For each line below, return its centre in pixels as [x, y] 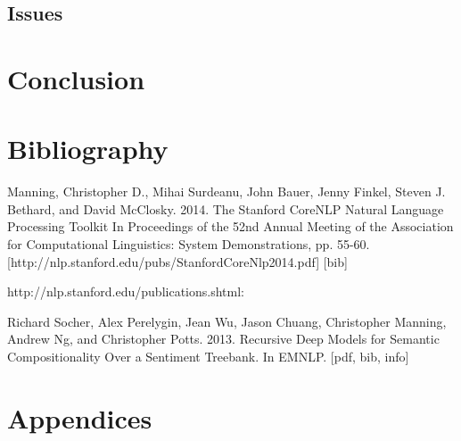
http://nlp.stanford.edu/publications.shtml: [126, 291]
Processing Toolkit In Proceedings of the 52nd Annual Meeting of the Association [230, 226]
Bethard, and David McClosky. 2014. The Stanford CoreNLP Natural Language [226, 208]
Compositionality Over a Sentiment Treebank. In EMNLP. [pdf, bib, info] [208, 357]
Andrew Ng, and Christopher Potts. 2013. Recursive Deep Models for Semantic [223, 339]
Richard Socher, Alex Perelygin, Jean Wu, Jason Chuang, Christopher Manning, [227, 321]
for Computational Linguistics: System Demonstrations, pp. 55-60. [189, 244]
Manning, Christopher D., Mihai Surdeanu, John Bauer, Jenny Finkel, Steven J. [226, 191]
